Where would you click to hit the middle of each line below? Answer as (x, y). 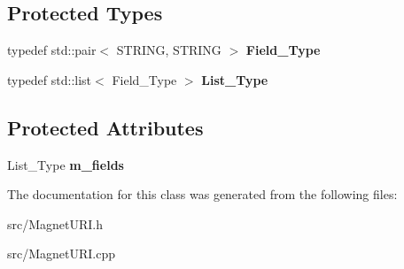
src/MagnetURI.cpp (62, 254)
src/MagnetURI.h (55, 223)
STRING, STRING (169, 50)
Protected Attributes (105, 127)
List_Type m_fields (66, 164)
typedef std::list (50, 79)
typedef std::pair (52, 50)
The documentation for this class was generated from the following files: (202, 194)
